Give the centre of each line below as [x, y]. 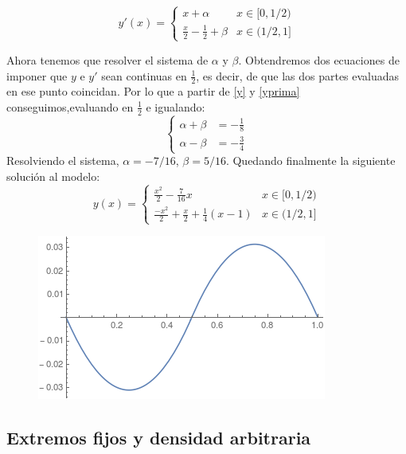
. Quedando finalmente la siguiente [310, 160]
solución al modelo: [53, 176]
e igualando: [176, 106]
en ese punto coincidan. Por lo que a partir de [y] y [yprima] [153, 91]
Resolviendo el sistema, [63, 160]
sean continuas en [144, 75]
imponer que [37, 75]
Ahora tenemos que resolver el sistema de [107, 59]
